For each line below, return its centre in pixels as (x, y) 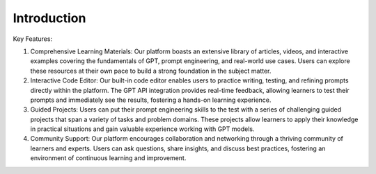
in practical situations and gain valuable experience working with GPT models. (142, 129)
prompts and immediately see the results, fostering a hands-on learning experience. (151, 100)
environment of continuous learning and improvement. (108, 158)
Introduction (49, 18)
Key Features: (32, 39)
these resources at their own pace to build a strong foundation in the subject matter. (151, 71)
